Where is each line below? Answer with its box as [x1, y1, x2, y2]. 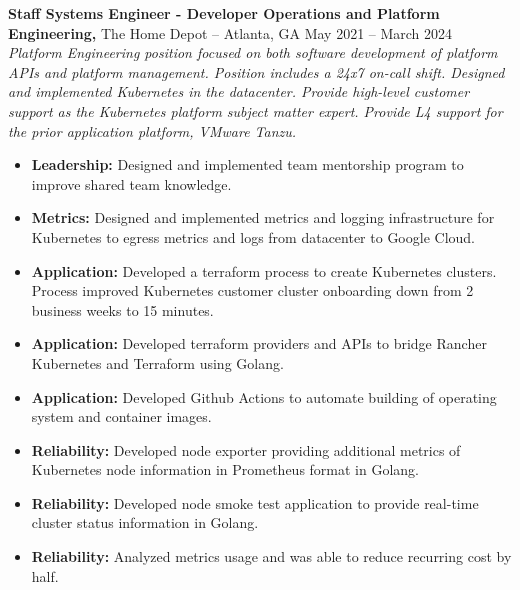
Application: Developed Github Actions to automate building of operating [31, 386, 497, 407]
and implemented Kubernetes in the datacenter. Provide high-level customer [8, 81, 470, 102]
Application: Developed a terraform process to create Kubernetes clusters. [31, 260, 497, 281]
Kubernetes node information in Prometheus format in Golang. [31, 459, 420, 480]
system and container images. [31, 406, 212, 427]
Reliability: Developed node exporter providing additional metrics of [31, 439, 461, 460]
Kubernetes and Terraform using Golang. [31, 352, 284, 373]
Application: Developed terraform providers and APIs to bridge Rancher [31, 333, 487, 354]
